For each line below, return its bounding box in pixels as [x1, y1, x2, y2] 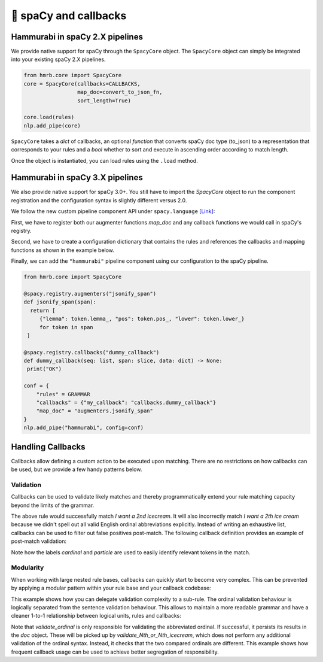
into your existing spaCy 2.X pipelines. [11, 56, 106, 63]
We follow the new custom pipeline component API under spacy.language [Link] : [11, 208, 215, 215]
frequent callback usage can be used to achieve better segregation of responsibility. [11, 648, 219, 655]
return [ [30, 307, 56, 314]
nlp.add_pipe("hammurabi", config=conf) [23, 424, 144, 431]
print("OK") [27, 366, 62, 372]
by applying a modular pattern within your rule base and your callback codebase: [11, 584, 212, 592]
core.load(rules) [23, 114, 75, 121]
